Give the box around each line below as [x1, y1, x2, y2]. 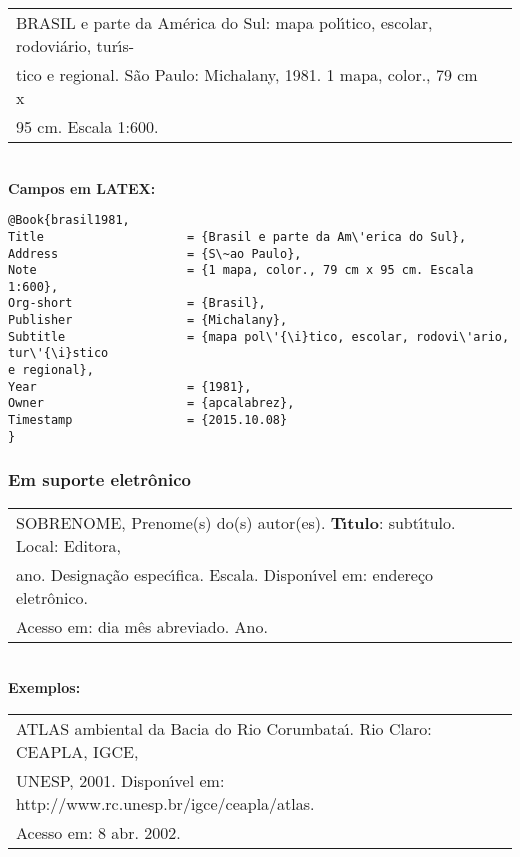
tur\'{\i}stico [8, 346, 109, 361]
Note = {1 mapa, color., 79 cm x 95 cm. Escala [8, 263, 474, 278]
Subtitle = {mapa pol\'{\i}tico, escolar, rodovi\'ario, [8, 329, 510, 344]
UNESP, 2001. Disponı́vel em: [16, 768, 225, 792]
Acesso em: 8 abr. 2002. [16, 820, 181, 844]
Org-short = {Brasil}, [8, 296, 266, 311]
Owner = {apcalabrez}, [8, 396, 295, 411]
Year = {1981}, [8, 379, 252, 394]
